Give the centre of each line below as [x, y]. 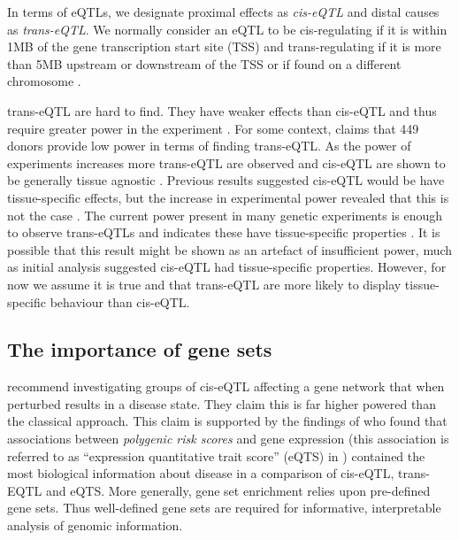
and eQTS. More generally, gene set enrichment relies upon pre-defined [238, 490]
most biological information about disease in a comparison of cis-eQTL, [201, 473]
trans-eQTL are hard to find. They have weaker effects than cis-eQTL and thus [222, 110]
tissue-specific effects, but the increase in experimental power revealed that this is [228, 197]
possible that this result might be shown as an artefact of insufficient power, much [230, 249]
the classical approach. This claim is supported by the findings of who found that [227, 421]
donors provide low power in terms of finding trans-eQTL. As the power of [209, 146]
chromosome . [44, 81]
